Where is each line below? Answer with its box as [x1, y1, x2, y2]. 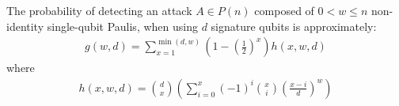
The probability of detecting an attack [6, 2, 192, 18]
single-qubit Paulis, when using [47, 17, 198, 34]
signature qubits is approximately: [211, 17, 377, 34]
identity [6, 17, 44, 34]
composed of [254, 2, 314, 18]
